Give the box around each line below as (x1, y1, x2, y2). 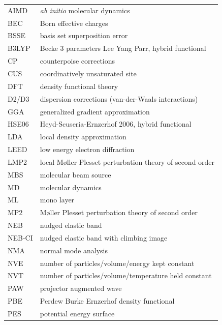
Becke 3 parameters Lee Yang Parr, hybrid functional (40, 43, 206, 53)
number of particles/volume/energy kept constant (40, 257, 195, 268)
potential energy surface (40, 308, 115, 318)
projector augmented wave (40, 283, 122, 293)
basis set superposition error (40, 30, 128, 41)
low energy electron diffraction (40, 144, 135, 155)
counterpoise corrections (40, 55, 115, 66)
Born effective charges (40, 17, 108, 28)
